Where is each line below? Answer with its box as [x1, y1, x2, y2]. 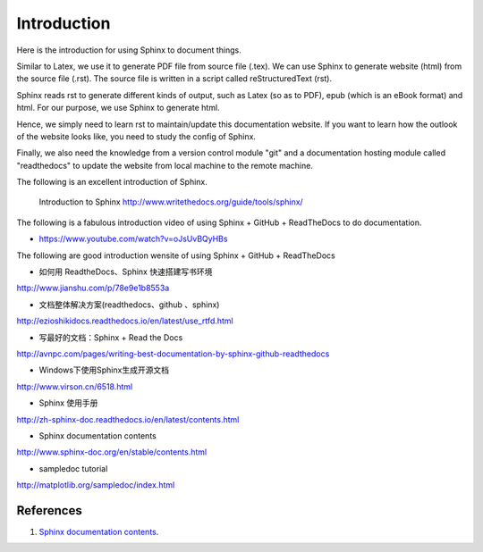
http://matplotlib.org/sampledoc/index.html [16, 480, 175, 490]
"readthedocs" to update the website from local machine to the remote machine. [16, 160, 313, 171]
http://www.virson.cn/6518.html [16, 381, 133, 392]
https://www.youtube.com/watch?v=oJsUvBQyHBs [38, 233, 228, 245]
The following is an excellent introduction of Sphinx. [16, 177, 208, 188]
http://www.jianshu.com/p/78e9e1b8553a [16, 282, 170, 294]
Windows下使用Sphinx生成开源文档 [38, 364, 170, 375]
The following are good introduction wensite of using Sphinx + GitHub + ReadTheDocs [16, 250, 335, 261]
